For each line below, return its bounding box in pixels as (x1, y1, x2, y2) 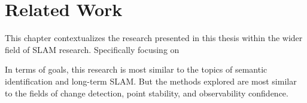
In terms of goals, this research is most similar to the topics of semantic (5, 63, 268, 76)
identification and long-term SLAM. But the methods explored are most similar (5, 74, 297, 87)
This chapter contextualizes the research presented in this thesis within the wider (5, 32, 303, 44)
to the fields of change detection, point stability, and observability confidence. (5, 86, 288, 99)
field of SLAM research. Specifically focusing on (5, 43, 180, 55)
